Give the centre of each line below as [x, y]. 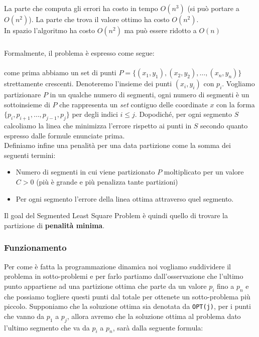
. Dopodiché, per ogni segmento [183, 114]
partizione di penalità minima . [54, 225]
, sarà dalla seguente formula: [158, 327]
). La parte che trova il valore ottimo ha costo [99, 19]
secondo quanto [224, 126]
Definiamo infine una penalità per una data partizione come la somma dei [117, 145]
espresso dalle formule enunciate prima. [64, 135]
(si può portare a [213, 8]
